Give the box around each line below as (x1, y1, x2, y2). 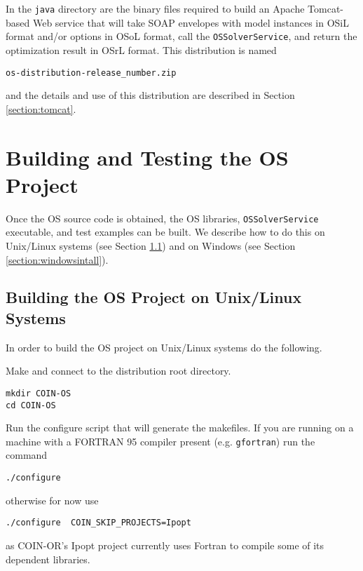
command (6, 448, 48, 462)
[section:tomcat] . (6, 101, 76, 116)
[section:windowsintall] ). (6, 252, 109, 267)
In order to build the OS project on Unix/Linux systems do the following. (6, 340, 322, 354)
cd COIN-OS (6, 400, 56, 410)
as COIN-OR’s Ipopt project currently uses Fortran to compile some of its (6, 537, 324, 552)
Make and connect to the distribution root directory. (6, 363, 231, 378)
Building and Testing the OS (6, 142, 289, 171)
